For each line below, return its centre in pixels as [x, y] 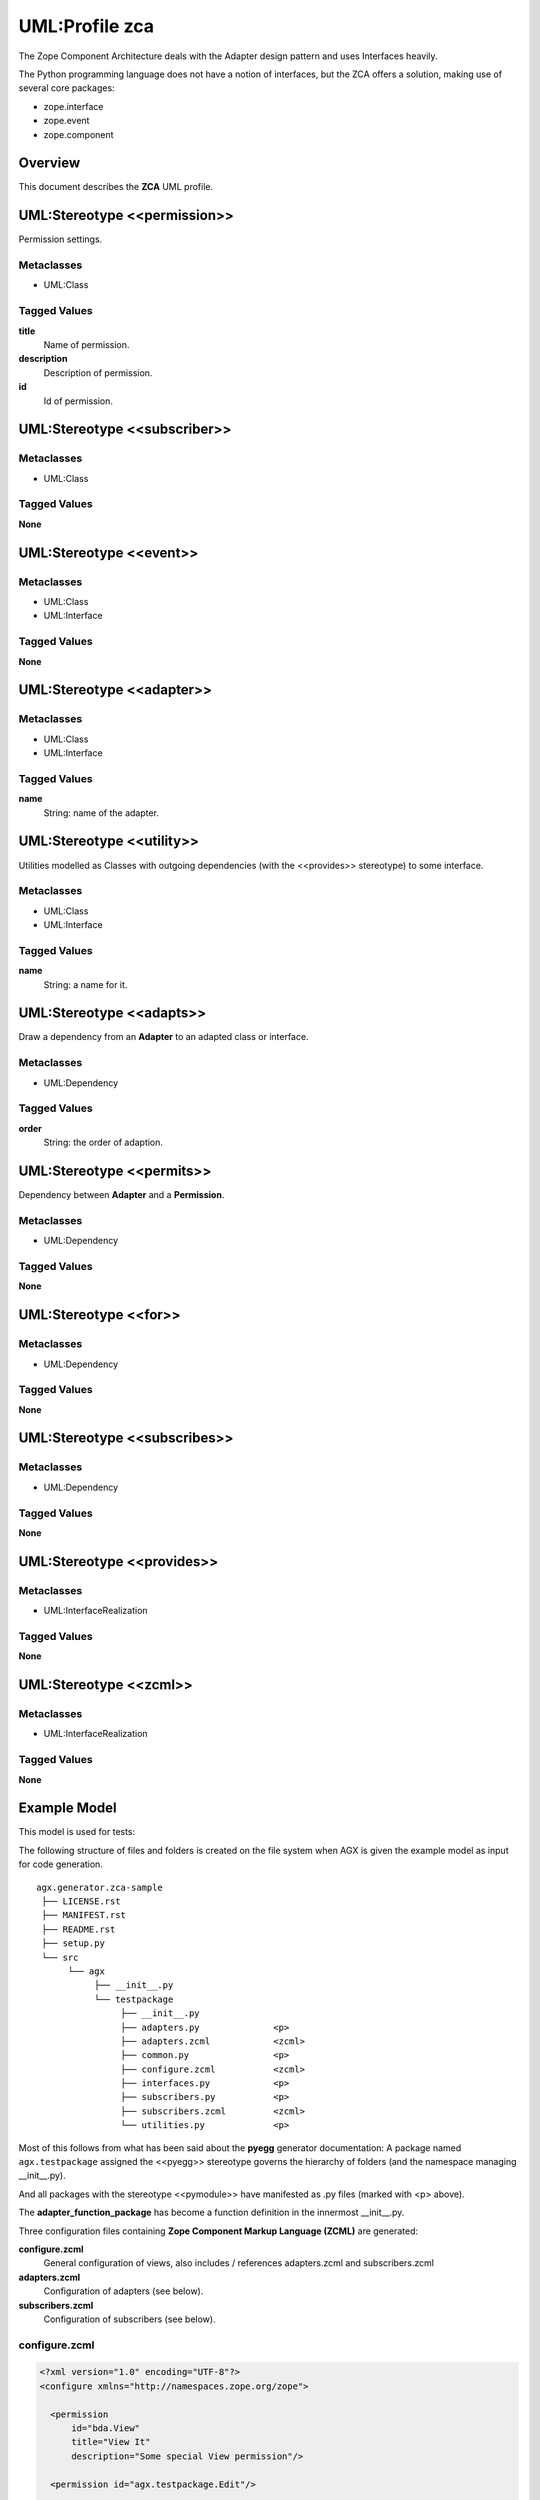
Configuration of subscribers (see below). [129, 2319]
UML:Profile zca [86, 26]
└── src [60, 1957]
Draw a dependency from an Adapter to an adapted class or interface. [163, 1037]
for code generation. [61, 1864]
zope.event [66, 121]
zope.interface [73, 106]
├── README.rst [78, 1929]
